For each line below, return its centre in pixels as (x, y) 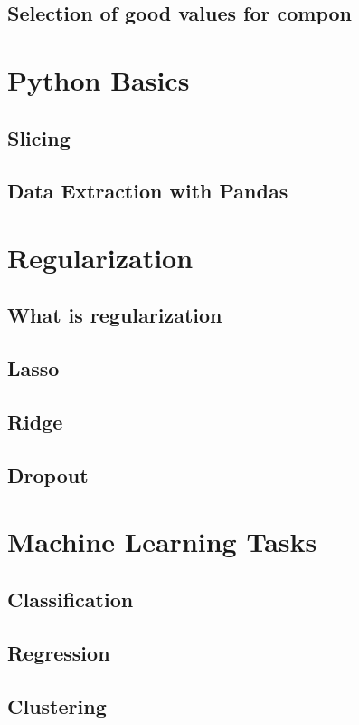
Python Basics (99, 79)
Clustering (57, 706)
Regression (59, 652)
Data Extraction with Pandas (148, 191)
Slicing (39, 137)
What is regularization (115, 315)
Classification (71, 599)
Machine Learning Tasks (162, 541)
